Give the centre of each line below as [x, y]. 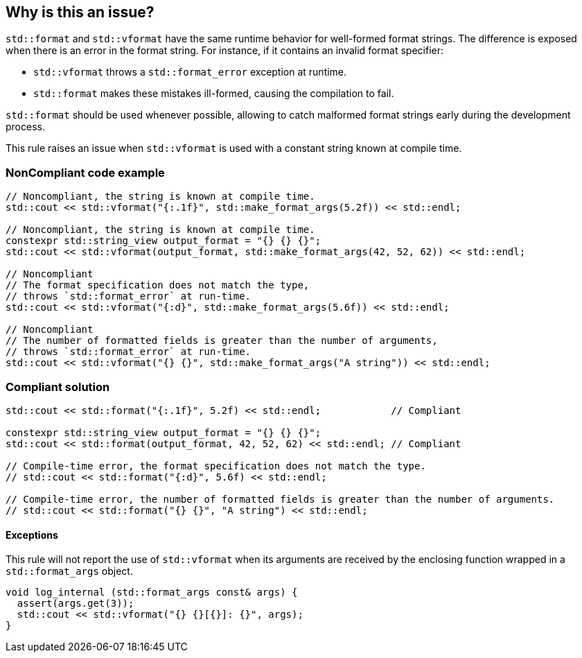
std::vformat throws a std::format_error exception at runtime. [190, 72]
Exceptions [32, 535]
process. [25, 127]
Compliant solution [58, 387]
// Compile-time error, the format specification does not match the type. [216, 466]
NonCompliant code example [85, 172]
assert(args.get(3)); [76, 604]
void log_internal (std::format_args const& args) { [152, 592]
